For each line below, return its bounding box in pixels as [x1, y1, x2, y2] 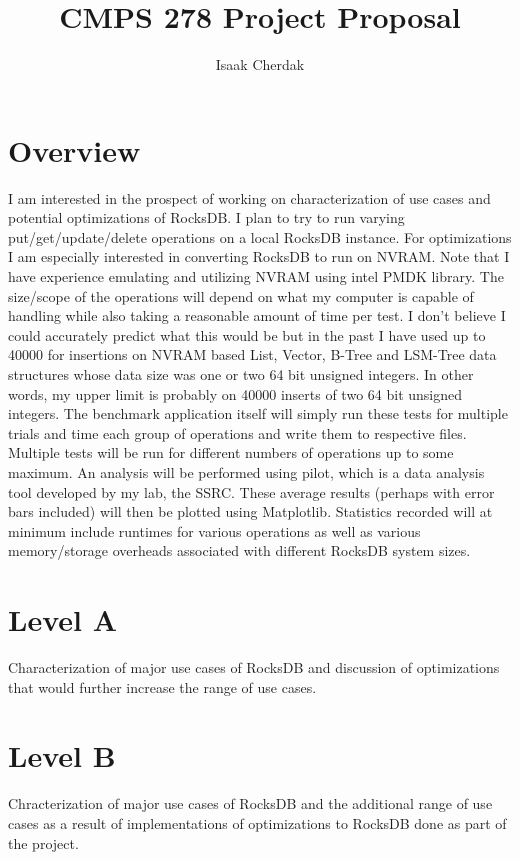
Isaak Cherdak [215, 54, 305, 75]
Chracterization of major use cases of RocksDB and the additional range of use [8, 793, 493, 814]
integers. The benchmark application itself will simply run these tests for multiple [8, 403, 508, 424]
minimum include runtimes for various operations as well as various [8, 520, 421, 541]
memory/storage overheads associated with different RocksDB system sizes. [8, 540, 471, 561]
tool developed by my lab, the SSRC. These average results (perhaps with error [8, 481, 495, 502]
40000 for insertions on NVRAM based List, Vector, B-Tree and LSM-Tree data [8, 344, 497, 365]
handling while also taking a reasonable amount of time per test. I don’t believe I [8, 305, 506, 326]
